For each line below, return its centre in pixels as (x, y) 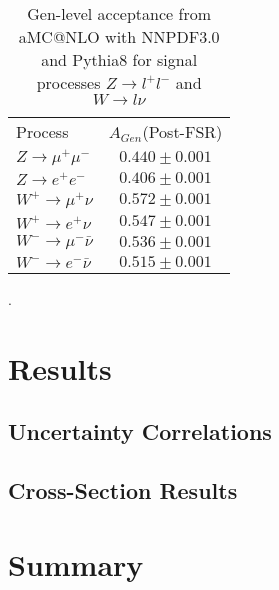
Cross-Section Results (123, 489)
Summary (76, 563)
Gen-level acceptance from (119, 13)
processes (68, 82)
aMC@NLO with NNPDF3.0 (119, 36)
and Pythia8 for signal (119, 59)
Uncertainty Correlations (140, 431)
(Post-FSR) (182, 131)
